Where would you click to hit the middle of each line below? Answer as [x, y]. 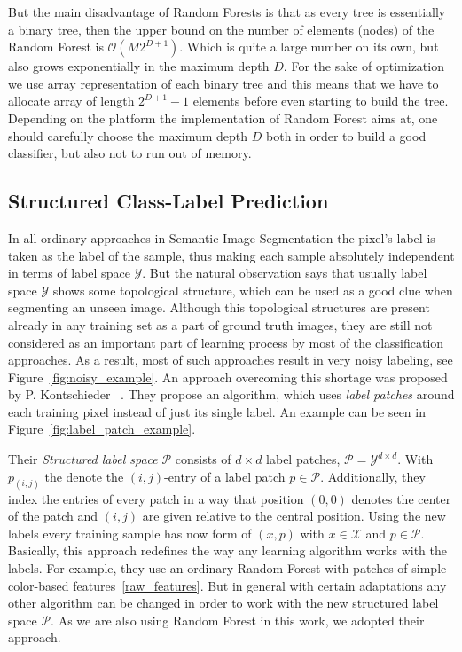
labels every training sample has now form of [130, 533]
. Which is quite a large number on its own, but [309, 47]
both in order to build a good [346, 135]
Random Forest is [56, 47]
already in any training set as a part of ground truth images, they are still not [220, 324]
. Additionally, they [373, 476]
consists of [203, 459]
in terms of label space [69, 273]
